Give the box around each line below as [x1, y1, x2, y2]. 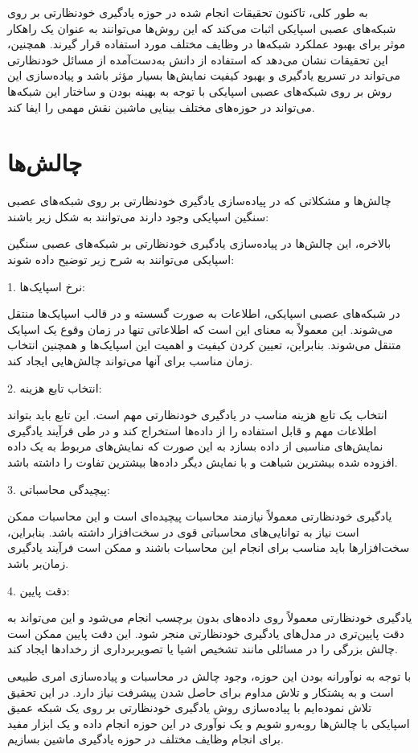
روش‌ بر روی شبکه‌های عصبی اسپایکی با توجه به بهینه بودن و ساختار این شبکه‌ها [7, 82, 392, 99]
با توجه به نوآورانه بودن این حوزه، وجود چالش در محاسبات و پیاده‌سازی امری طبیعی [7, 667, 412, 684]
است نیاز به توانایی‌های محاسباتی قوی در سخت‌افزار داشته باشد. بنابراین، [7, 523, 359, 540]
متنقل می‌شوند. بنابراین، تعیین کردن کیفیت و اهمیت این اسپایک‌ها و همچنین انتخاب [7, 336, 402, 353]
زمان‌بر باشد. [7, 554, 69, 571]
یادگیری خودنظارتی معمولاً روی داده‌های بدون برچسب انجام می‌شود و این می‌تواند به [7, 609, 412, 626]
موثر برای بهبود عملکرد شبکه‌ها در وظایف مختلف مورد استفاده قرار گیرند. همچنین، [7, 35, 406, 52]
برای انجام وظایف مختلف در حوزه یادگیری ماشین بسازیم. [7, 730, 284, 747]
